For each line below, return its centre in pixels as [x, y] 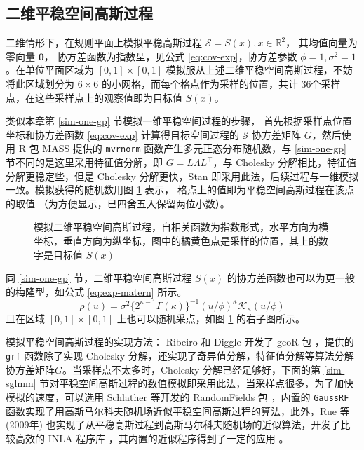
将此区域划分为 [40, 83]
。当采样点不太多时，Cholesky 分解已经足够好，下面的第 [191, 369]
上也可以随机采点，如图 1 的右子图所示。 [211, 318]
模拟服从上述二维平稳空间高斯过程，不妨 [259, 70]
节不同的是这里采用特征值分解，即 [84, 162]
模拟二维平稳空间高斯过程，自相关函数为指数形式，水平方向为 [176, 227]
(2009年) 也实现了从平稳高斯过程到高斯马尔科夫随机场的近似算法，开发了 [173, 424]
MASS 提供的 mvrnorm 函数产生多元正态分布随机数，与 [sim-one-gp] [194, 148]
